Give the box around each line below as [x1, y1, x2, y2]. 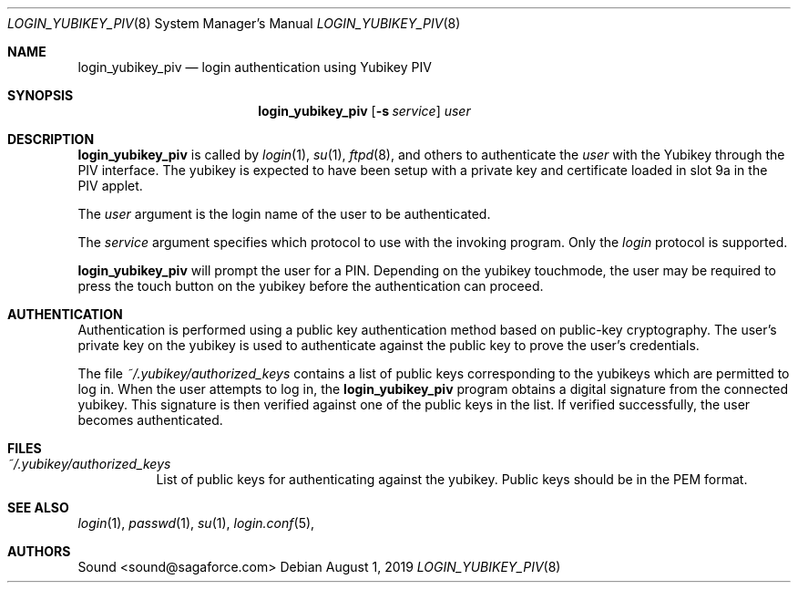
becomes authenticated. [77, 412, 223, 428]
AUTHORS [7, 543, 71, 559]
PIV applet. [77, 178, 143, 193]
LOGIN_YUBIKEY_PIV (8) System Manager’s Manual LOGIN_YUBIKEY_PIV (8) [7, 16, 461, 31]
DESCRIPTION [7, 131, 95, 147]
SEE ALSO [7, 500, 69, 515]
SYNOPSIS [7, 88, 74, 103]
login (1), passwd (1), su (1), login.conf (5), [77, 515, 315, 531]
